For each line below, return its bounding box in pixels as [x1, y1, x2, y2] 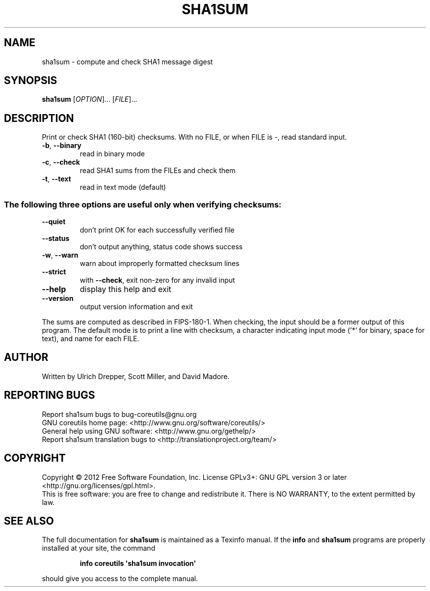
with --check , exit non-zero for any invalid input [80, 276, 235, 285]
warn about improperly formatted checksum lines [80, 259, 240, 268]
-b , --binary [42, 141, 81, 150]
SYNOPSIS [4, 74, 57, 87]
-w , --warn [42, 251, 79, 260]
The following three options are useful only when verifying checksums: [4, 199, 282, 209]
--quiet [42, 217, 66, 226]
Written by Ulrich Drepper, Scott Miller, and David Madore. [42, 372, 230, 381]
